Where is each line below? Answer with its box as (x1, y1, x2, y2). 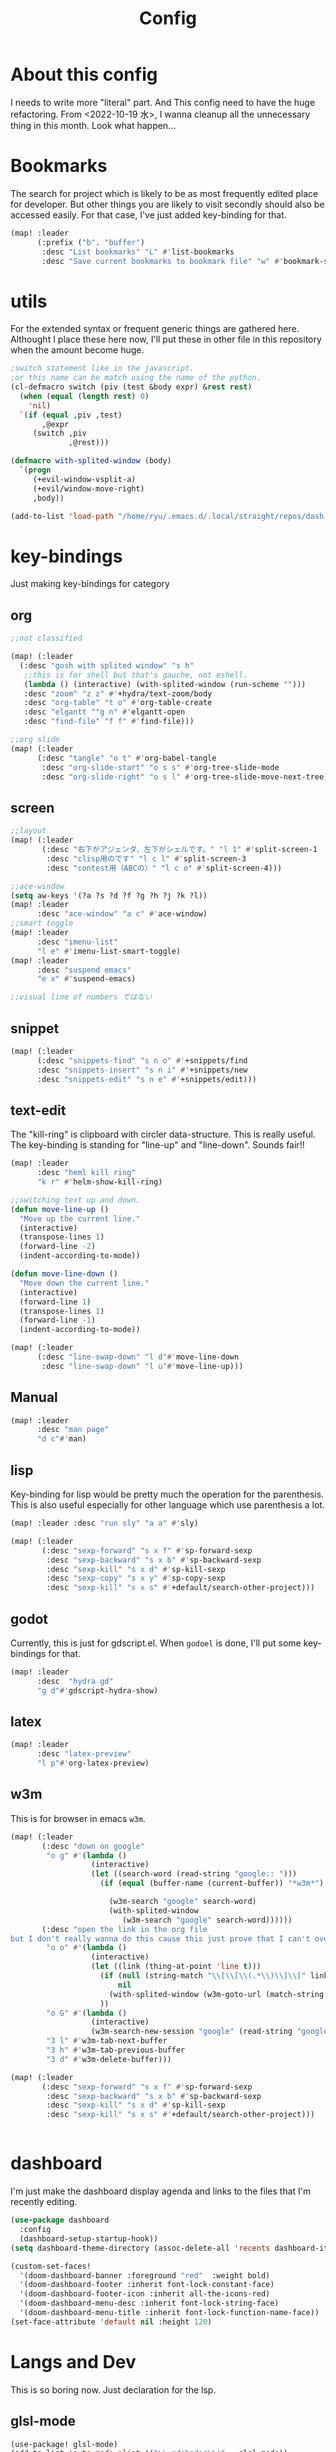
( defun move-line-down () (10, 1269, 118, 1279)
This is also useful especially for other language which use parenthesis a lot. (10, 1499, 325, 1511)
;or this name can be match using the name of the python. (10, 373, 262, 383)
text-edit (10, 1102, 67, 1119)
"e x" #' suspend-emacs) (36, 974, 137, 984)
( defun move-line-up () (10, 1204, 110, 1214)
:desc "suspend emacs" (36, 965, 132, 975)
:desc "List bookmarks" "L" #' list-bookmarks (41, 247, 235, 257)
